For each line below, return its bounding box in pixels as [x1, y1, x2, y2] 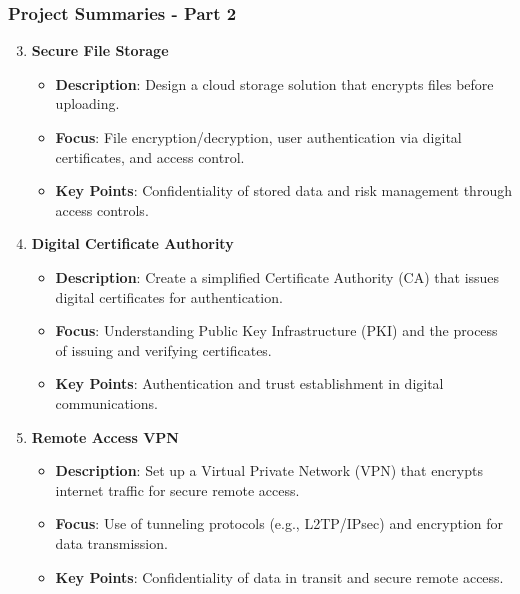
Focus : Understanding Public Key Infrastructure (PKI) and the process [55, 320, 498, 341]
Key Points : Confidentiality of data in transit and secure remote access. [55, 566, 504, 587]
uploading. [55, 93, 120, 114]
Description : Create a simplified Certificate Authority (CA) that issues [55, 266, 500, 287]
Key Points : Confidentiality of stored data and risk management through [55, 180, 512, 201]
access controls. [55, 199, 149, 220]
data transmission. [55, 532, 168, 553]
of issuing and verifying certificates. [55, 339, 272, 360]
